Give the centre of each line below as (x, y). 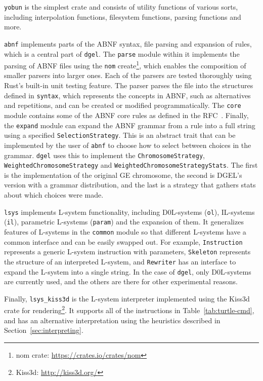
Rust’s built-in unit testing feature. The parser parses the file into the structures (129, 85)
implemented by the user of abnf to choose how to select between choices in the (128, 145)
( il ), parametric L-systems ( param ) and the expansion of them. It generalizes (124, 222)
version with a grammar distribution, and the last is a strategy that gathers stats (130, 185)
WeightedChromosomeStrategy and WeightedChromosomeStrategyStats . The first (131, 165)
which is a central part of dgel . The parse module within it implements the (122, 53)
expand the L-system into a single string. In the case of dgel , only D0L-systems (128, 271)
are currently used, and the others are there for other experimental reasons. (121, 281)
